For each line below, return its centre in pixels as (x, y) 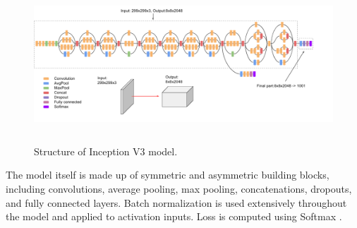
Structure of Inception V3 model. (106, 151)
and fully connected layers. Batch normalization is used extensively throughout (176, 202)
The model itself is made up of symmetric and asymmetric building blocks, (168, 175)
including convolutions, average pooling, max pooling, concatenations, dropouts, (179, 188)
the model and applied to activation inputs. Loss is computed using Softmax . (174, 216)
